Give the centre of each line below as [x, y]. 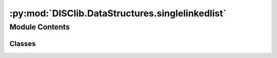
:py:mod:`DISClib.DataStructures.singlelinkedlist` [118, 13]
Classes [23, 43]
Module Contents [40, 27]
